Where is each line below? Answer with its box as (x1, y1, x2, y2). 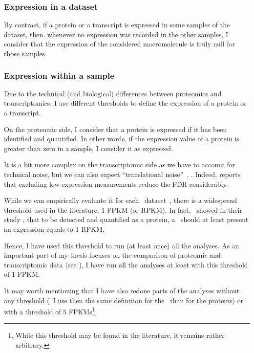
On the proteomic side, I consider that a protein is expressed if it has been (4, 124, 227, 134)
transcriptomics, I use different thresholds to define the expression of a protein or (4, 98, 247, 108)
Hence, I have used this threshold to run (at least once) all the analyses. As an (4, 240, 239, 250)
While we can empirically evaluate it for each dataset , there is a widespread (4, 195, 237, 205)
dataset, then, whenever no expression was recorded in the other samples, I (4, 29, 229, 39)
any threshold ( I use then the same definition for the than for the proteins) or (4, 295, 244, 305)
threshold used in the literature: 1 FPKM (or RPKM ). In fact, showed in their (4, 204, 242, 215)
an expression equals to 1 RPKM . (4, 223, 105, 234)
